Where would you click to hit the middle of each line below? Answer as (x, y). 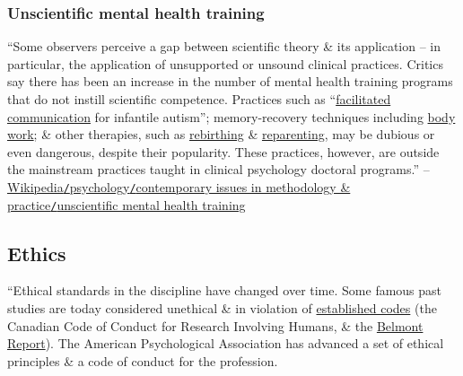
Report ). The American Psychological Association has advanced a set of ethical (226, 343)
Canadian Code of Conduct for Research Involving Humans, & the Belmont (215, 325)
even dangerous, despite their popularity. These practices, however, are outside (223, 151)
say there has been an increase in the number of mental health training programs (230, 81)
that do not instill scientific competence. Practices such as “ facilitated (199, 99)
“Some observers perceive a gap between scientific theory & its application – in (224, 46)
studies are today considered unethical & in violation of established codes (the (222, 308)
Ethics (37, 253)
